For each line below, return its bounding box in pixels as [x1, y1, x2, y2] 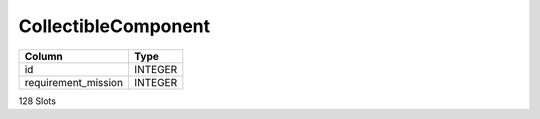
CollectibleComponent [18, 15, 211, 37]
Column [24, 49, 64, 63]
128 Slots [18, 95, 57, 107]
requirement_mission [24, 75, 124, 89]
